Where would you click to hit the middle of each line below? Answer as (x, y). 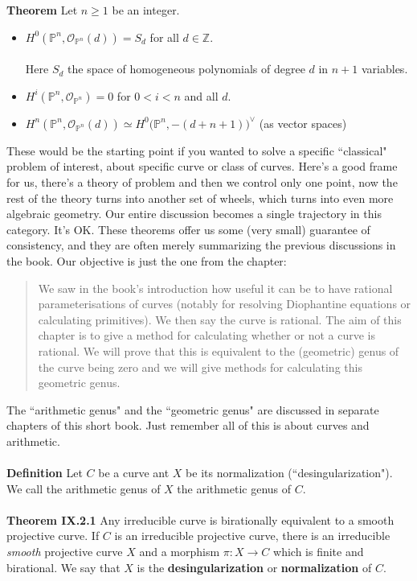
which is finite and (319, 552)
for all (164, 37)
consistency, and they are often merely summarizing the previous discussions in (201, 245)
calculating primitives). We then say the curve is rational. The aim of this (220, 319)
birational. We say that (63, 567)
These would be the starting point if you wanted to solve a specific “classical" (197, 150)
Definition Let (45, 473)
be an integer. (146, 10)
